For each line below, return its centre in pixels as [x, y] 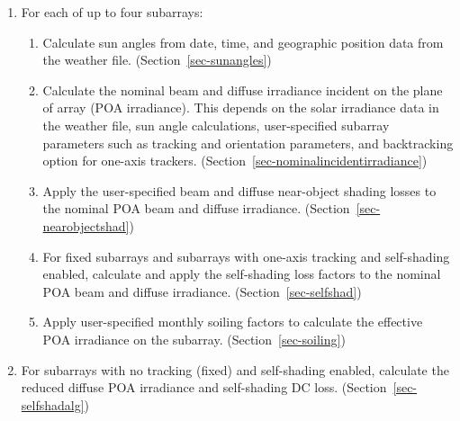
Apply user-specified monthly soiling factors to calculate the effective [233, 322]
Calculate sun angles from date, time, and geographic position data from [243, 42]
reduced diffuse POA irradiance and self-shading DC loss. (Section [204, 387]
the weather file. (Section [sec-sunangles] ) [157, 60]
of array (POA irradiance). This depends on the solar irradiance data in [241, 107]
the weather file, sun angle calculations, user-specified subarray [216, 125]
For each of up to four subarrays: [112, 12]
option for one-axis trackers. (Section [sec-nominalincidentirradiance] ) [235, 161]
